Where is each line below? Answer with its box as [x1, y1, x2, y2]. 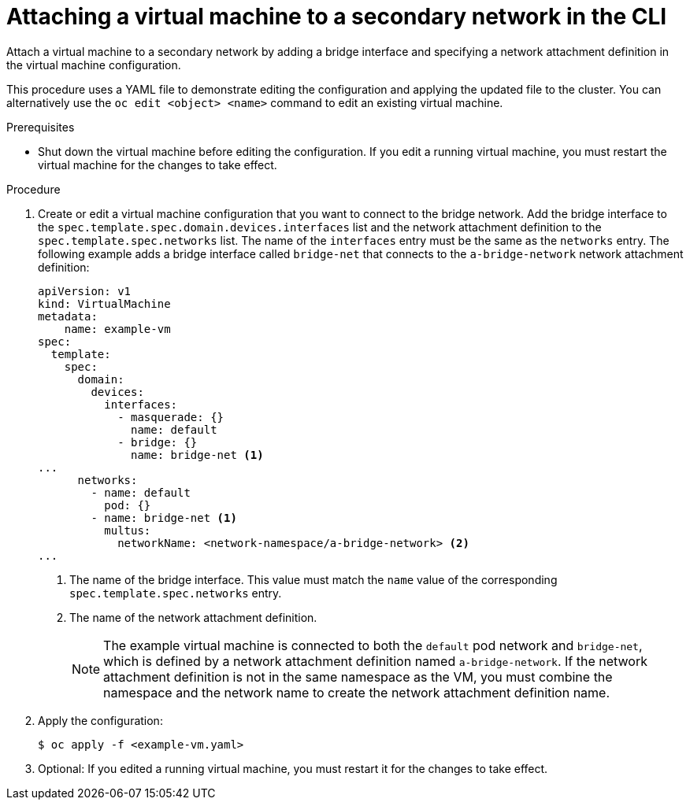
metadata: [38, 309, 98, 323]
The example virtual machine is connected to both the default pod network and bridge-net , [103, 637, 643, 653]
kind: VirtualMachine [38, 297, 171, 310]
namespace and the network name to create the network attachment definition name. [103, 684, 610, 701]
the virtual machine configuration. [6, 57, 181, 72]
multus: [104, 523, 151, 537]
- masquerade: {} [117, 410, 224, 423]
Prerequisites [6, 120, 75, 134]
